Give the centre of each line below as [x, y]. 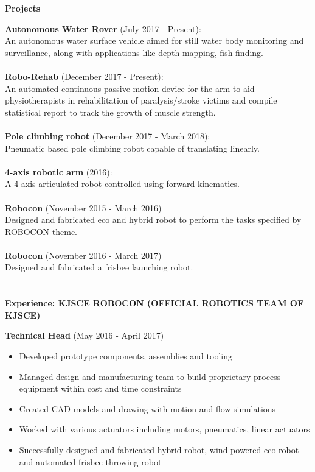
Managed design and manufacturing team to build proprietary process [150, 376]
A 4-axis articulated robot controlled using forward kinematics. [122, 184]
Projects [23, 8]
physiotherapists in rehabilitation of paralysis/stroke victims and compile [141, 100]
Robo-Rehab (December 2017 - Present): [84, 76]
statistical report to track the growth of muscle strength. [110, 112]
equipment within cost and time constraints [100, 388]
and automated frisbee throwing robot [90, 461]
